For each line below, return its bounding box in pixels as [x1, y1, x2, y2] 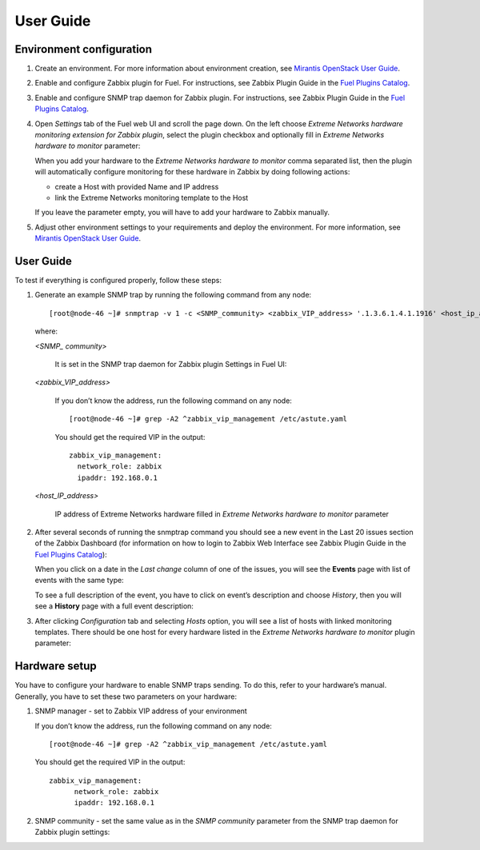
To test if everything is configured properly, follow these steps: [14, 276, 222, 285]
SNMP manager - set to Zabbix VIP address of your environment [34, 706, 247, 716]
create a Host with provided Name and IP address [54, 182, 219, 191]
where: [34, 326, 58, 336]
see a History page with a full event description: [34, 601, 194, 611]
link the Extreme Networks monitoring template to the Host [54, 193, 249, 202]
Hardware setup [14, 660, 97, 673]
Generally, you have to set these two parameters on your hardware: [14, 692, 238, 701]
